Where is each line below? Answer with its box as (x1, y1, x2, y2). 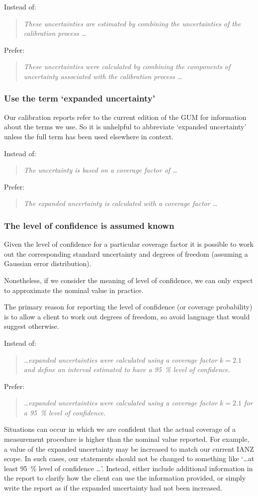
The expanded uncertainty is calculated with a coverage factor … (23, 198, 218, 208)
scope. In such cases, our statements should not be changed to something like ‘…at (4, 453, 255, 464)
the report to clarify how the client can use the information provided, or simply (4, 473, 246, 483)
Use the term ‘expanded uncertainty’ (4, 92, 155, 104)
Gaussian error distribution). (4, 258, 91, 269)
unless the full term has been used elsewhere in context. (4, 131, 174, 141)
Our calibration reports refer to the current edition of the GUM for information (4, 111, 247, 122)
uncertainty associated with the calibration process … (23, 71, 182, 81)
